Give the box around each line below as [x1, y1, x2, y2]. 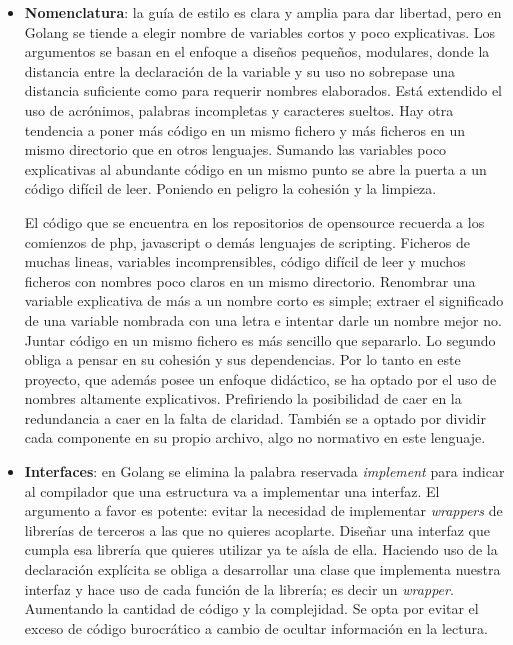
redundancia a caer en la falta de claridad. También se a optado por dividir [24, 407, 486, 428]
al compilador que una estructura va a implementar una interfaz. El [24, 480, 440, 501]
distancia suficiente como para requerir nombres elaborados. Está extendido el [24, 80, 502, 101]
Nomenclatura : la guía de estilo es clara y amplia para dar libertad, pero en [24, 2, 502, 22]
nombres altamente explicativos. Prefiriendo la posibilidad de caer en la [24, 388, 462, 409]
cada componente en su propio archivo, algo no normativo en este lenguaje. [24, 427, 486, 448]
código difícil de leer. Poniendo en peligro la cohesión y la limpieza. [24, 178, 437, 199]
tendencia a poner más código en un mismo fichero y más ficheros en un [24, 119, 466, 140]
